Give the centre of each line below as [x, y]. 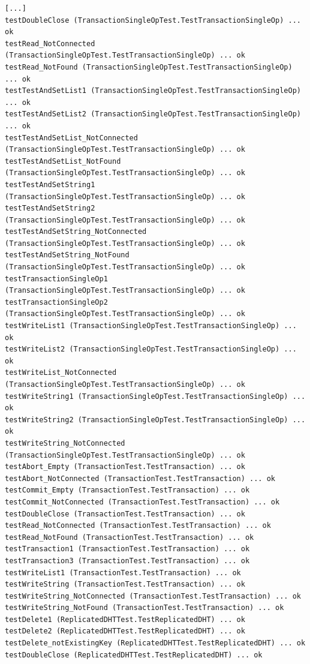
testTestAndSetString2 [50, 208]
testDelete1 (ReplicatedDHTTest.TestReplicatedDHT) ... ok [125, 619]
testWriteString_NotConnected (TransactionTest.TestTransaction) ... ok [153, 596]
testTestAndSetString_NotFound [67, 255]
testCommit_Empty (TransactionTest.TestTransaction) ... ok [127, 490]
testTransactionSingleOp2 [56, 302]
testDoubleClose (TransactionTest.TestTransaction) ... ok [125, 514]
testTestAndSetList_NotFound [63, 161]
